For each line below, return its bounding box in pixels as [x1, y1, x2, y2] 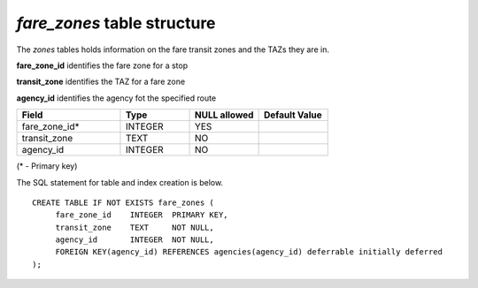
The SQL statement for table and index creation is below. [16, 177, 224, 187]
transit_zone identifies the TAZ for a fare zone [16, 76, 186, 87]
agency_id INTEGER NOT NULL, [55, 235, 214, 245]
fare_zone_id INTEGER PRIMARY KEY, [55, 210, 229, 220]
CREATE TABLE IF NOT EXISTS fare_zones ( [32, 197, 214, 208]
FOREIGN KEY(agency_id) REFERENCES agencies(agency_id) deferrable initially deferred [55, 247, 443, 257]
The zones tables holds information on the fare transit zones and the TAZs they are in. [16, 44, 329, 55]
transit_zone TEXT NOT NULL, [55, 222, 214, 232]
